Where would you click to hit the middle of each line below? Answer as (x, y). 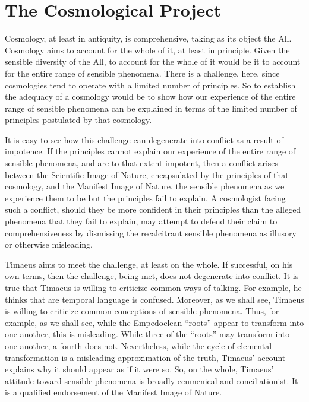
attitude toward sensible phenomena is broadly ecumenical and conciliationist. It (152, 380)
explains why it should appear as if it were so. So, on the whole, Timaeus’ (139, 369)
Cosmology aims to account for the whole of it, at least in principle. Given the (147, 50)
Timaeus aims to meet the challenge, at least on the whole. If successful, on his (149, 264)
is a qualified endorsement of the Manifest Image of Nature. (113, 392)
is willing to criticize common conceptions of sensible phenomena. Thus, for (142, 311)
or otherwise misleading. (49, 244)
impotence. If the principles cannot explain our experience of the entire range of (150, 151)
